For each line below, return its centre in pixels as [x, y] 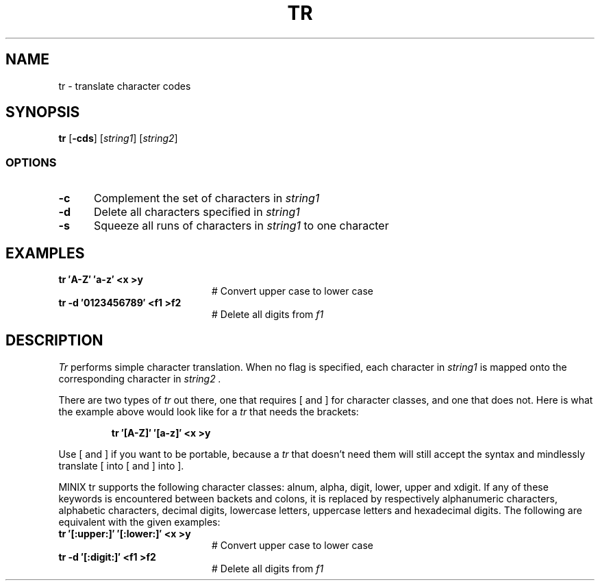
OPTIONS [31, 162]
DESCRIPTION [54, 341]
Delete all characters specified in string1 [197, 212]
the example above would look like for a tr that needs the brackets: [209, 411]
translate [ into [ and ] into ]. [121, 465]
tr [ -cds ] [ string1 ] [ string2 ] [118, 138]
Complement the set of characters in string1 [207, 198]
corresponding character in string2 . [140, 378]
